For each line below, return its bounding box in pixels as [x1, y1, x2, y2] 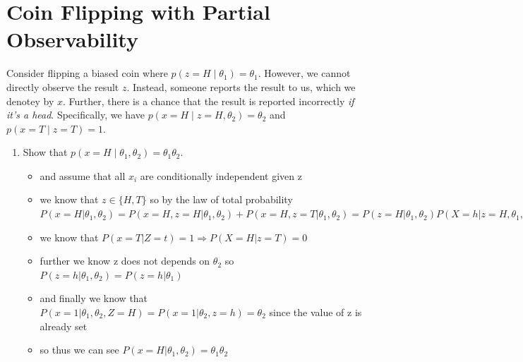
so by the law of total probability [150, 192, 293, 207]
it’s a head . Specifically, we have [6, 107, 145, 122]
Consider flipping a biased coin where [6, 66, 168, 80]
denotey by [6, 93, 54, 108]
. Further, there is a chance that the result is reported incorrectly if [62, 93, 354, 108]
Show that [23, 145, 68, 159]
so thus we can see [40, 342, 119, 357]
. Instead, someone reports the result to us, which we [126, 79, 356, 94]
